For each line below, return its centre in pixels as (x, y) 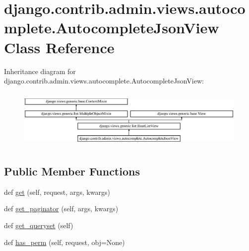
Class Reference (59, 47)
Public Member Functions (72, 171)
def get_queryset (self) (39, 225)
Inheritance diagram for (40, 71)
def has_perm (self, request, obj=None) (64, 242)
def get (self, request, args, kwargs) (57, 192)
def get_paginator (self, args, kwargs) (61, 209)
